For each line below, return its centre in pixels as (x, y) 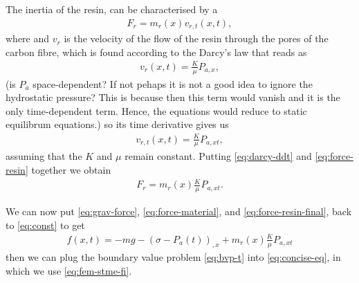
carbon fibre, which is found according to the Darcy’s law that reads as (156, 52)
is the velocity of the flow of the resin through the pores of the (196, 38)
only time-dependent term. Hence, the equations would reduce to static (156, 110)
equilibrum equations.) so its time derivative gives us (117, 124)
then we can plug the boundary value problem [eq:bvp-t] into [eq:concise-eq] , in (173, 257)
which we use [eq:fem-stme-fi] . (69, 271)
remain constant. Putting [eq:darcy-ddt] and (218, 156)
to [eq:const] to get (45, 225)
